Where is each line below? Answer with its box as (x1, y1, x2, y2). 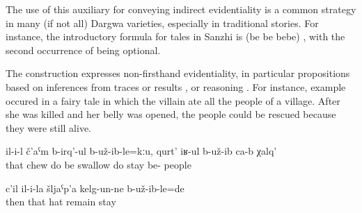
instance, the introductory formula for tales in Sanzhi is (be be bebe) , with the (6, 29, 345, 44)
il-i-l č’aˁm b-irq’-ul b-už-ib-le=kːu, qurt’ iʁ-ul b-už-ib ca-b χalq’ (6, 144, 277, 158)
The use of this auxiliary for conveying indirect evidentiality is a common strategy (6, 2, 356, 16)
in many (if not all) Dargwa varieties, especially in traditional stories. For (6, 15, 319, 30)
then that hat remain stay (6, 194, 116, 209)
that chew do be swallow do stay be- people (6, 157, 191, 171)
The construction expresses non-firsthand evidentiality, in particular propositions (6, 66, 350, 80)
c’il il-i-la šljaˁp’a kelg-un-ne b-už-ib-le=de (6, 180, 184, 195)
